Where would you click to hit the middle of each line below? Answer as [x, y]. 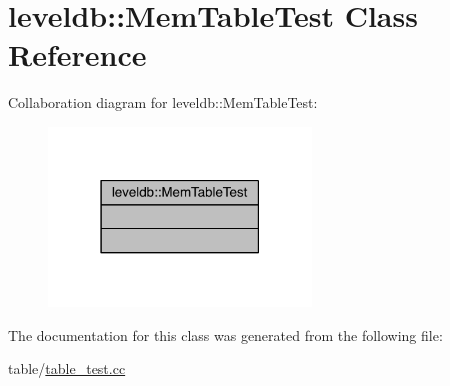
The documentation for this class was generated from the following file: [225, 334]
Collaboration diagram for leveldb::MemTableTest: [163, 102]
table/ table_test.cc [67, 368]
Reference [77, 54]
